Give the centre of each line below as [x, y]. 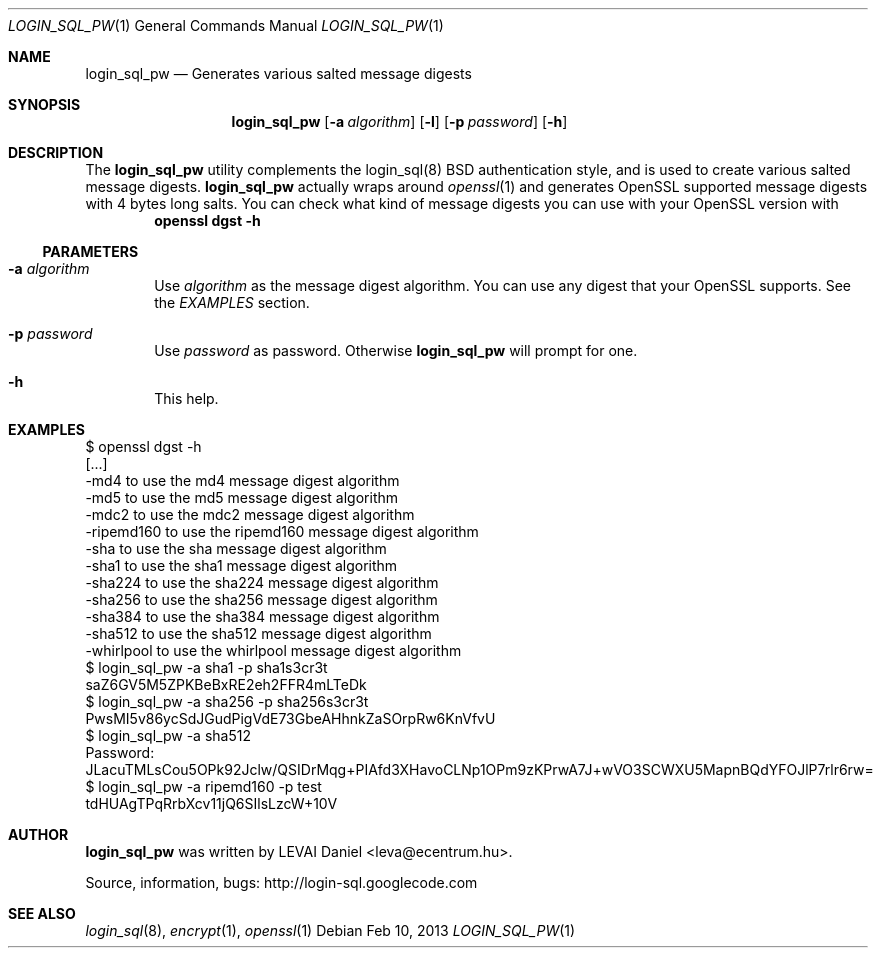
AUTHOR [38, 834]
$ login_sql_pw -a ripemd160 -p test [203, 786]
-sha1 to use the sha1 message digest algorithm [241, 565]
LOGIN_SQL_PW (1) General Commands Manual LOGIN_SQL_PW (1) [226, 25]
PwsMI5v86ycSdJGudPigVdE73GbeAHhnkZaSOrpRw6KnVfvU [290, 718]
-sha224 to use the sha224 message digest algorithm [262, 582]
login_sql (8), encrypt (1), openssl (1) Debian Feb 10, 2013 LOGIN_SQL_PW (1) [330, 930]
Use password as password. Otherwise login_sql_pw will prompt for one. [396, 350]
